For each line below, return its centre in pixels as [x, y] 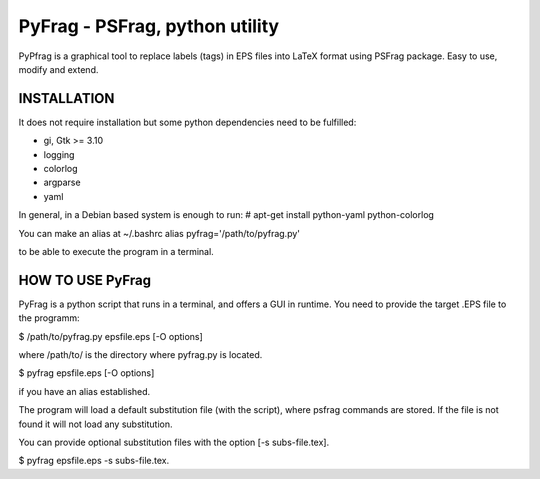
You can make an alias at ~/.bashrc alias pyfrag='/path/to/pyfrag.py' [159, 233]
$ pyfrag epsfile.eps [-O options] [86, 373]
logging [59, 154]
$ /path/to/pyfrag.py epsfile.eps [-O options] [111, 336]
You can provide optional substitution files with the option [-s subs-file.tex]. [174, 442]
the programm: [49, 318]
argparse [62, 182]
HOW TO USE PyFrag [85, 280]
